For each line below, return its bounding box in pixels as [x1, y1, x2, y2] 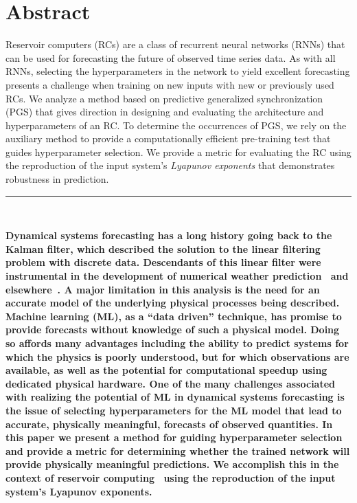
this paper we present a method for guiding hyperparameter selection [5, 430, 343, 445]
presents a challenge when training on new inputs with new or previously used [5, 77, 334, 91]
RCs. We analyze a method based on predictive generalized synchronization [5, 91, 323, 105]
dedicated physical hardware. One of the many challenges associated [5, 376, 336, 390]
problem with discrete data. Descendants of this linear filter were [5, 255, 321, 269]
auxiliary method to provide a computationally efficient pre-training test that [5, 131, 331, 146]
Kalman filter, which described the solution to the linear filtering [5, 241, 321, 256]
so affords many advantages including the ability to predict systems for [5, 336, 349, 350]
